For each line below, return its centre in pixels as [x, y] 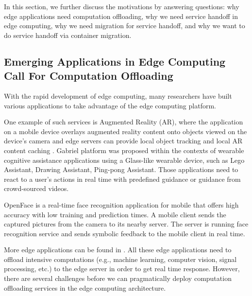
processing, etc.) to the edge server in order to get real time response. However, [122, 269]
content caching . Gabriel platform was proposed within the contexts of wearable [124, 150]
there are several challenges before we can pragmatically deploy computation [118, 278]
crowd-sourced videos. [36, 188]
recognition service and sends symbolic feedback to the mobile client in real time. [125, 233]
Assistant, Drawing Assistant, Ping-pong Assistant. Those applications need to [121, 169]
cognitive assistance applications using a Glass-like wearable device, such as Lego [124, 160]
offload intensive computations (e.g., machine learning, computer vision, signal [120, 259]
